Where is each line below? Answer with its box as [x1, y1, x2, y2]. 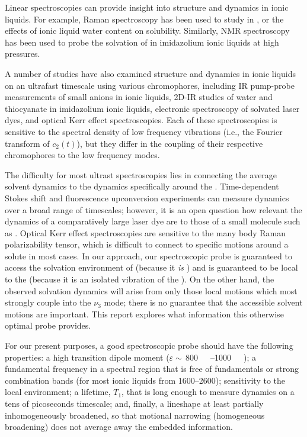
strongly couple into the [5, 296, 91, 309]
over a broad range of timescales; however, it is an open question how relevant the [5, 203, 302, 216]
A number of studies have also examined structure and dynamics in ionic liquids [5, 67, 296, 79]
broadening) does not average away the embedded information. [5, 420, 233, 433]
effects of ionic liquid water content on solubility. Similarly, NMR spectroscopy [5, 24, 290, 37]
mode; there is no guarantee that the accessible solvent [104, 296, 303, 309]
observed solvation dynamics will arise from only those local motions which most [5, 284, 298, 297]
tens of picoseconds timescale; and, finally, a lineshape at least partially [5, 397, 264, 409]
